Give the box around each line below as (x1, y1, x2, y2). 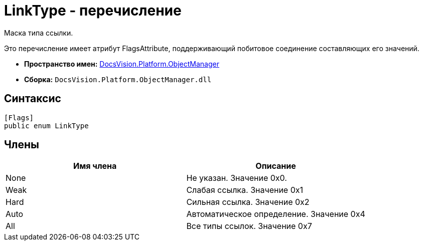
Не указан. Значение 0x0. (186, 173, 287, 183)
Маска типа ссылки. (4, 28, 73, 37)
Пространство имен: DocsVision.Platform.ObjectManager (24, 59, 219, 68)
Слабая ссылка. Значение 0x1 (186, 185, 304, 195)
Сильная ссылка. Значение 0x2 (186, 197, 310, 207)
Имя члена (73, 161, 117, 171)
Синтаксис (4, 92, 61, 105)
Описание (255, 161, 296, 171)
